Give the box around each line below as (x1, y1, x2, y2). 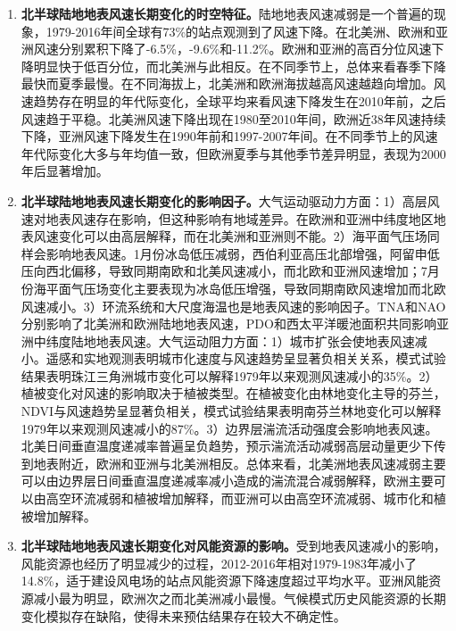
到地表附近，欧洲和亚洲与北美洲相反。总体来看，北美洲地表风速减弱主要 (21, 453, 446, 472)
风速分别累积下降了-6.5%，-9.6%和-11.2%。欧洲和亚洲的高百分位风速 (33, 39, 432, 58)
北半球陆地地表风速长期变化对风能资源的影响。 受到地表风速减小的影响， (21, 536, 446, 555)
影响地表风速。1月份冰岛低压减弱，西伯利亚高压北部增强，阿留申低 (46, 244, 440, 262)
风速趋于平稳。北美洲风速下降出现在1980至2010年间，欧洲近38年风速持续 (21, 109, 446, 128)
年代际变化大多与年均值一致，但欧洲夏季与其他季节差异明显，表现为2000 (21, 144, 446, 162)
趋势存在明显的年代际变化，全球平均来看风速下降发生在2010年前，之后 (33, 91, 446, 110)
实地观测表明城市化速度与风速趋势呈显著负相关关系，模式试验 (83, 349, 446, 368)
